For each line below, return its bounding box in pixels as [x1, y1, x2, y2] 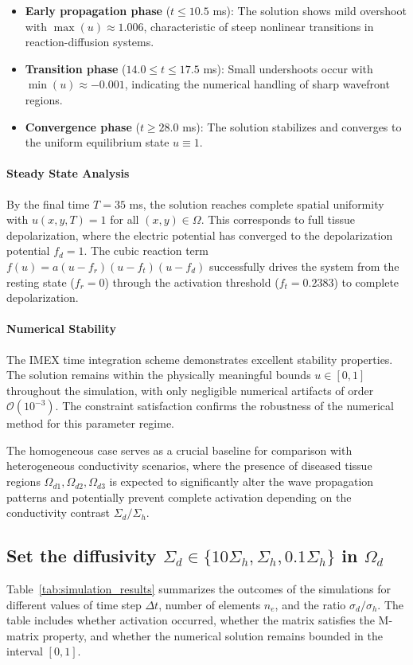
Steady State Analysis [6, 165, 130, 182]
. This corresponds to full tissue [201, 211, 355, 228]
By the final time [6, 195, 90, 212]
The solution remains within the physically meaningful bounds [6, 366, 311, 383]
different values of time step [6, 596, 142, 612]
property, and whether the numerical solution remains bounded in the [42, 627, 383, 643]
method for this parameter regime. [6, 415, 175, 432]
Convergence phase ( [25, 118, 140, 135]
